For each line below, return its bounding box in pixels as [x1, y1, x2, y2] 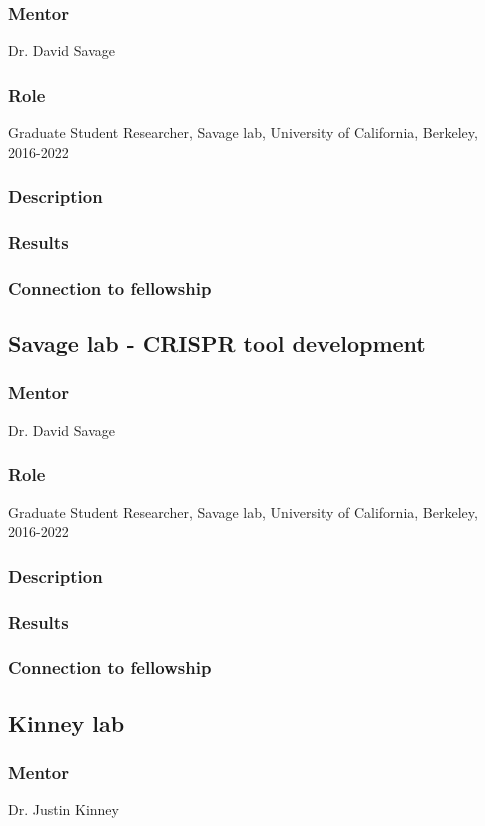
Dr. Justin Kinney [8, 799, 119, 820]
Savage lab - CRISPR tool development [8, 328, 426, 359]
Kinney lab [8, 707, 125, 738]
